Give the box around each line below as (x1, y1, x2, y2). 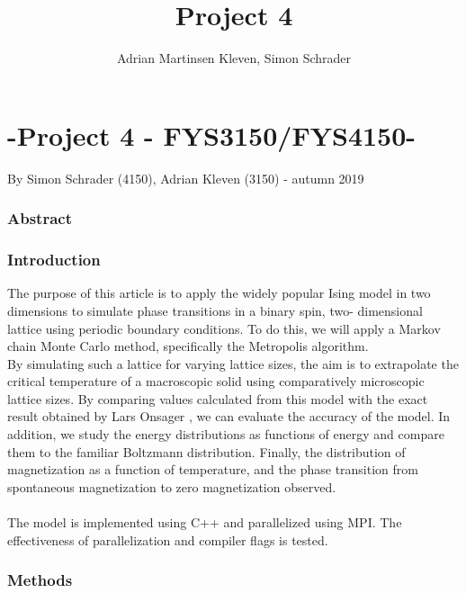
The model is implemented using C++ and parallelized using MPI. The (7, 513, 402, 532)
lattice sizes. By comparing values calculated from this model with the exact (7, 389, 428, 408)
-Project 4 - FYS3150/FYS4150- (7, 116, 417, 153)
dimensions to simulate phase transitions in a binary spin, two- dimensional (7, 301, 423, 319)
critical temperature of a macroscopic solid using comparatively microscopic (7, 372, 425, 391)
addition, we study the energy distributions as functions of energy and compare (7, 425, 444, 444)
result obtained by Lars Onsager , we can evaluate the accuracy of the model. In (7, 407, 451, 426)
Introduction (7, 248, 101, 271)
